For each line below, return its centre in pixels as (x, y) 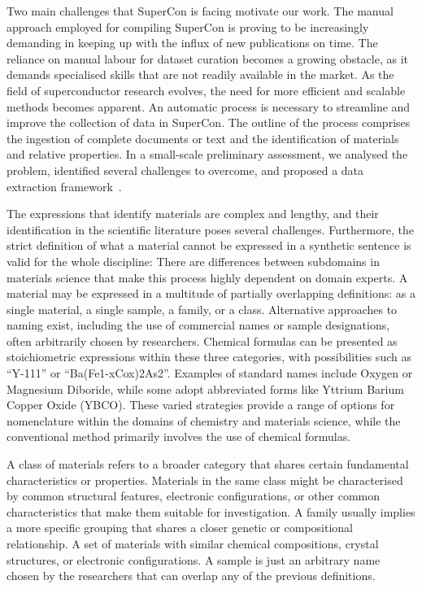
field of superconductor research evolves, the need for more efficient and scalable (206, 90)
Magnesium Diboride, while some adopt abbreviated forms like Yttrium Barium (205, 388)
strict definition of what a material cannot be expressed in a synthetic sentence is (209, 245)
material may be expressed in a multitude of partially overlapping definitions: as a (211, 293)
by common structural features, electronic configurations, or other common (194, 496)
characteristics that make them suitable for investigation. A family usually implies (211, 511)
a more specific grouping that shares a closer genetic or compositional (180, 528)
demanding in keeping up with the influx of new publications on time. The (192, 43)
